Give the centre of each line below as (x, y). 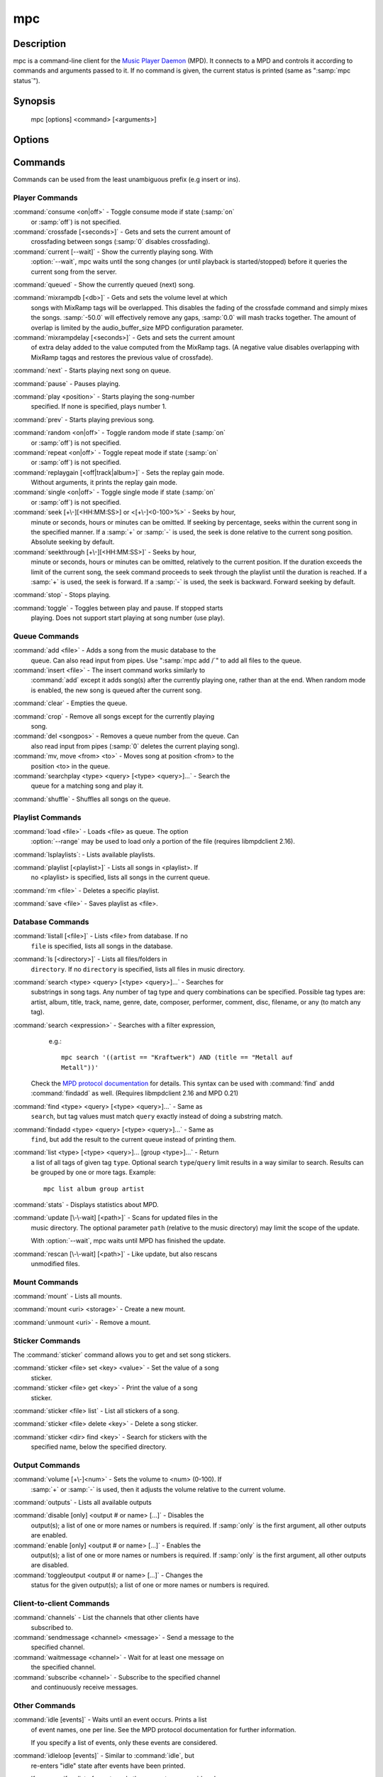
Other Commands (44, 1705)
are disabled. (50, 1565)
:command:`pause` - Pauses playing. (67, 383)
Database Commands (51, 922)
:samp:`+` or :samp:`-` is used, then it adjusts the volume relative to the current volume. (158, 1489)
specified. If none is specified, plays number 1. (99, 407)
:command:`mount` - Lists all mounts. (67, 1296)
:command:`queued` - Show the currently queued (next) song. (104, 285)
